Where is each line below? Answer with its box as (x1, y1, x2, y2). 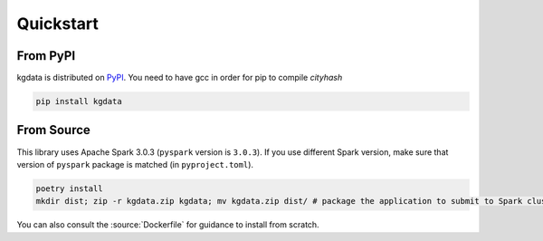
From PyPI (16, 48, 76, 63)
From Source (16, 122, 90, 138)
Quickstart (16, 14, 100, 34)
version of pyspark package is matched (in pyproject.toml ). (16, 159, 253, 169)
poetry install (35, 183, 103, 194)
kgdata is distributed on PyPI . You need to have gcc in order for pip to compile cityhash (16, 72, 343, 83)
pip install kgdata (35, 96, 122, 107)
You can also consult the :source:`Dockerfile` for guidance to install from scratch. (16, 219, 320, 230)
